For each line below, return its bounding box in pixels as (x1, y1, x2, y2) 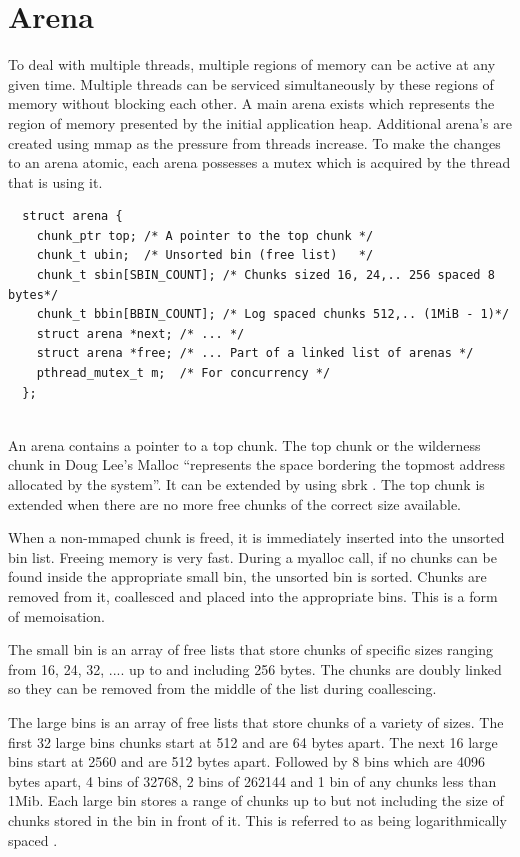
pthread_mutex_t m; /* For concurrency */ (36, 366, 331, 381)
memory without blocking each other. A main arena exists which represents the (8, 93, 495, 114)
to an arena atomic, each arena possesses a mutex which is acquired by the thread (8, 152, 511, 173)
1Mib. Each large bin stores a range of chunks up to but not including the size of (8, 790, 504, 811)
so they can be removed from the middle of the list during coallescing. (8, 678, 437, 699)
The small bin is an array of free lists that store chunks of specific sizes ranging (8, 639, 494, 660)
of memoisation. (8, 605, 105, 626)
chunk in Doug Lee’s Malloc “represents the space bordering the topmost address (8, 454, 505, 475)
